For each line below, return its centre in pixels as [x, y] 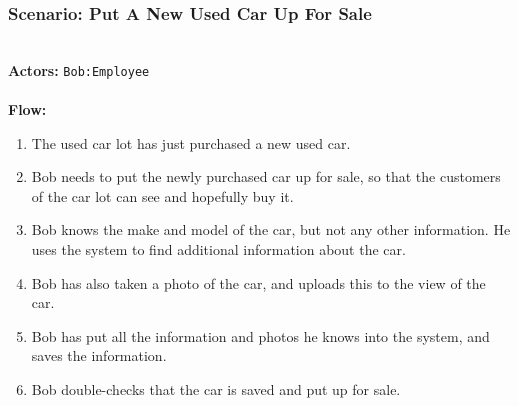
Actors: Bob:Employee [79, 69]
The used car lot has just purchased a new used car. [191, 142]
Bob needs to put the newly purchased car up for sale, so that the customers [266, 176]
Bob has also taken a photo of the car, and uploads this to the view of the [258, 282]
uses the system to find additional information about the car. [218, 249]
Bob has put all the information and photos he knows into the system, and [260, 335]
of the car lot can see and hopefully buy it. [162, 195]
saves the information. [99, 355]
